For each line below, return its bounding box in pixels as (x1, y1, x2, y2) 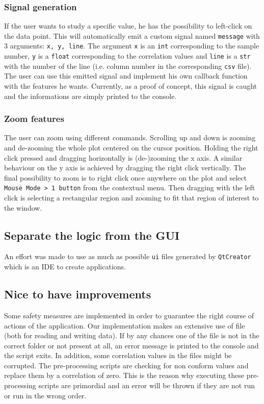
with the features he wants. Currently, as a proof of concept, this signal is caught (4, 81, 257, 91)
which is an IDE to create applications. (4, 261, 126, 272)
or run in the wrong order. (4, 390, 87, 400)
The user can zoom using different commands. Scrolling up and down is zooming (4, 132, 256, 143)
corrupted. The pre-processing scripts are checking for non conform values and (4, 360, 249, 370)
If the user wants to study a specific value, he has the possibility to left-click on (4, 20, 252, 31)
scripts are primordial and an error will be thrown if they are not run (38, 380, 255, 391)
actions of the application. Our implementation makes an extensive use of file (4, 320, 245, 331)
